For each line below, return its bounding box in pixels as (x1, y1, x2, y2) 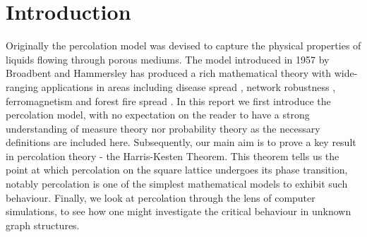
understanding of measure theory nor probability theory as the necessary (6, 121, 320, 135)
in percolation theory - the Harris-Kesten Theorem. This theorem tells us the (6, 148, 339, 163)
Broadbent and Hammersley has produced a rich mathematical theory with (6, 66, 331, 80)
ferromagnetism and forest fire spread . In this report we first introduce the (6, 93, 331, 108)
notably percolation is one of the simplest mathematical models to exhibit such (6, 176, 348, 191)
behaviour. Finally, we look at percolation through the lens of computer (6, 190, 315, 205)
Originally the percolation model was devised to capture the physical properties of (6, 38, 361, 53)
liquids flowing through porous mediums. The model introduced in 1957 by (6, 51, 330, 66)
